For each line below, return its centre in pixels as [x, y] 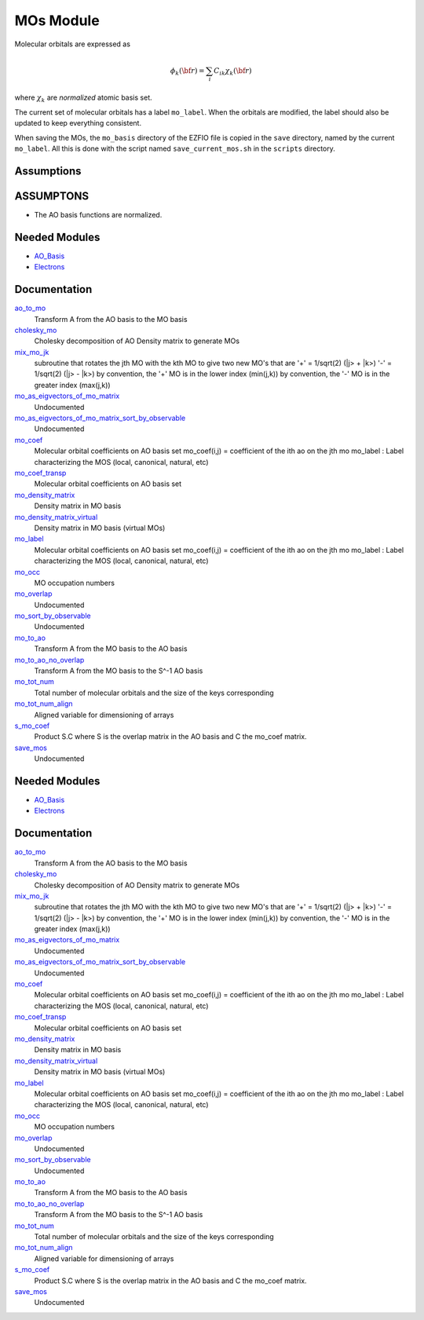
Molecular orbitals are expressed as [73, 44]
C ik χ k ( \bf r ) [232, 71]
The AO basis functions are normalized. [98, 214]
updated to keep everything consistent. [78, 123]
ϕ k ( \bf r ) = [187, 71]
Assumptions [48, 171]
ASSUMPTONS [52, 196]
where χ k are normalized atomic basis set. [83, 99]
